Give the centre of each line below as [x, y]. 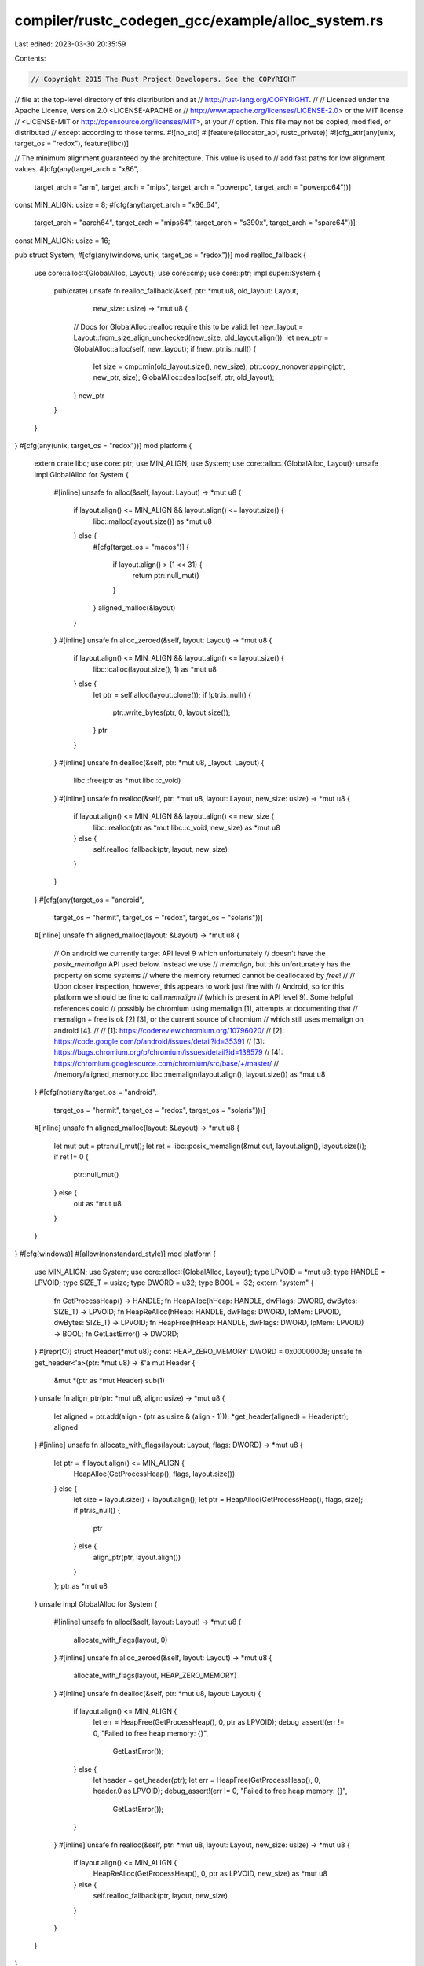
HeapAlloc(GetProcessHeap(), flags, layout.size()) [154, 1474]
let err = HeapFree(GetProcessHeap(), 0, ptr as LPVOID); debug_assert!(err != [219, 1722]
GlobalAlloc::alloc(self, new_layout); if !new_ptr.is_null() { [165, 348]
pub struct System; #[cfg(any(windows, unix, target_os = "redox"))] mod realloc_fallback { [160, 255]
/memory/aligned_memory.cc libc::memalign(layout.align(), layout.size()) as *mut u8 [190, 1074]
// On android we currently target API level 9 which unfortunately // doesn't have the [190, 953]
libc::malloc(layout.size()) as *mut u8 [152, 521]
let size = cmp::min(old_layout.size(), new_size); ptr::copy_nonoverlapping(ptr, [219, 366]
